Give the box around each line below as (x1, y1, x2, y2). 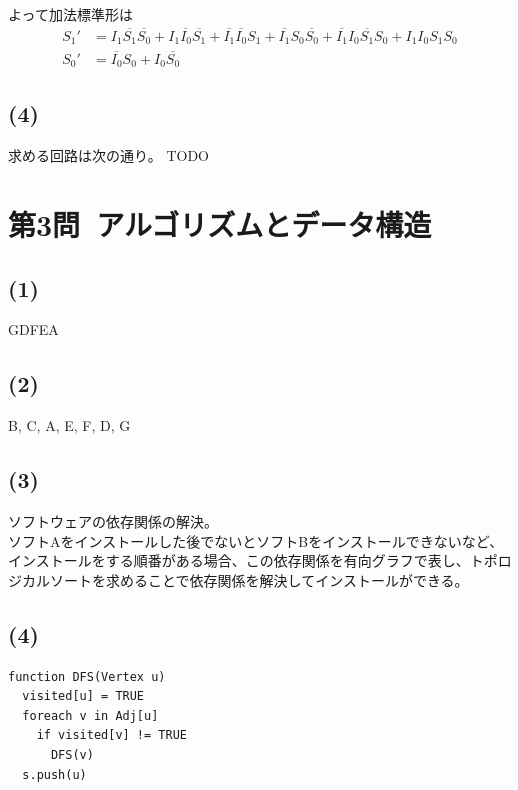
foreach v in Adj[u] (22, 708, 159, 723)
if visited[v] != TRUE (36, 728, 187, 743)
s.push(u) (22, 767, 87, 782)
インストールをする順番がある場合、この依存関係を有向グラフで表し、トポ (8, 550, 498, 571)
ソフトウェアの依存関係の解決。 (8, 510, 218, 531)
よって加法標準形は (8, 4, 133, 24)
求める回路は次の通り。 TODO (8, 145, 209, 166)
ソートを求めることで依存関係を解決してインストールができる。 (49, 569, 469, 590)
